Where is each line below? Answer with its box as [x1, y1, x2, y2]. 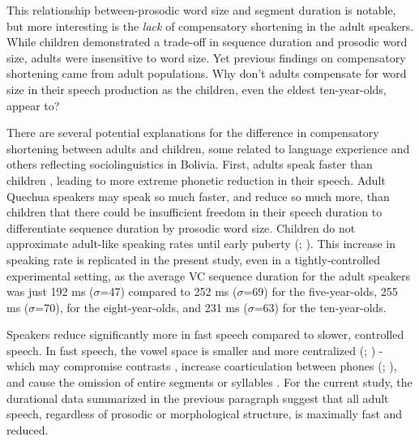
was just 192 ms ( [6, 283, 94, 300]
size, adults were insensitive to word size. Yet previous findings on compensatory [6, 49, 406, 66]
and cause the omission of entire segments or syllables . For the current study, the [6, 374, 413, 391]
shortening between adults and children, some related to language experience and [6, 139, 410, 156]
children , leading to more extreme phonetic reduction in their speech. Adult [6, 171, 386, 188]
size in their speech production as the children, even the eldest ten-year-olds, [6, 80, 387, 97]
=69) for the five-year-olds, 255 [243, 283, 398, 300]
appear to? [6, 96, 60, 113]
